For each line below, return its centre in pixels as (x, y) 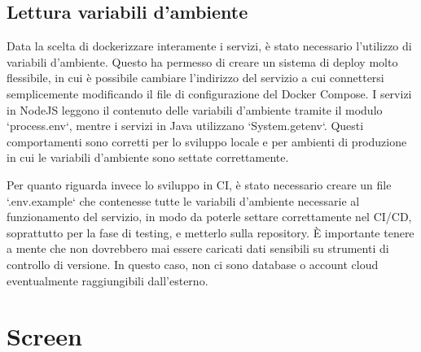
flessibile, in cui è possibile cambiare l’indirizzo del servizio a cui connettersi (195, 78)
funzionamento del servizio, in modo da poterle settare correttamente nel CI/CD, (209, 217)
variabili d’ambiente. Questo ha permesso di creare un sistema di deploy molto (202, 61)
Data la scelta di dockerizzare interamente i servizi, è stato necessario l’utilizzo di (209, 46)
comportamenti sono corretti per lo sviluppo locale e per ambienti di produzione (207, 141)
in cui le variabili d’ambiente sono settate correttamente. (148, 157)
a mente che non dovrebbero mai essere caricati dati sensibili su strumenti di (198, 248)
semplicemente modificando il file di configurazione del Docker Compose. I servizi (209, 93)
